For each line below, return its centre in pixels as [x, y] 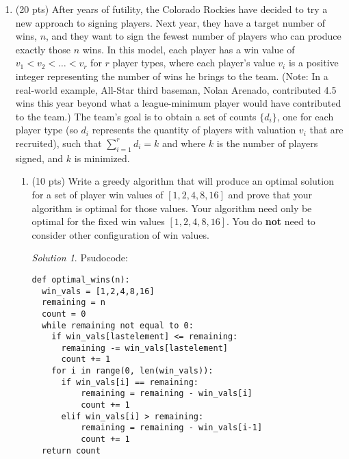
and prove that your [270, 194]
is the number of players [267, 143]
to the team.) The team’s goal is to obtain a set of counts [136, 116]
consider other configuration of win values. [120, 234]
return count [71, 450]
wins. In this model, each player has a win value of [189, 49]
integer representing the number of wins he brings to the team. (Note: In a [172, 76]
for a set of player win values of [98, 194]
